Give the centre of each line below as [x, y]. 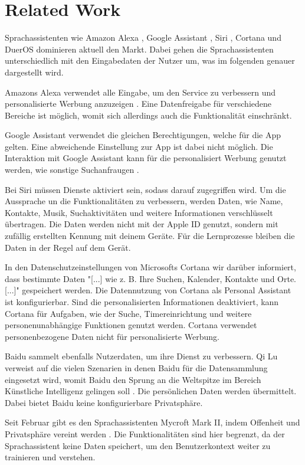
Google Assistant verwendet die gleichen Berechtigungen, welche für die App [143, 135]
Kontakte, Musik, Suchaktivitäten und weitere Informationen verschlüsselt [139, 212]
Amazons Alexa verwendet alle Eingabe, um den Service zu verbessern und [140, 92]
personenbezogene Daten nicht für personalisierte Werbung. [112, 336]
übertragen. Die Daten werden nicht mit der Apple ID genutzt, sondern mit [142, 224]
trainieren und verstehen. [50, 457]
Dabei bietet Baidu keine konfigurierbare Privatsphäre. [104, 402]
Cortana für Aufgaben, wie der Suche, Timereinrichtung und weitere [128, 313]
